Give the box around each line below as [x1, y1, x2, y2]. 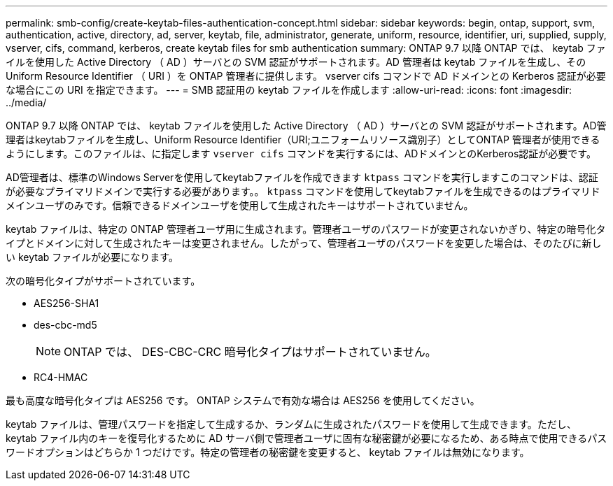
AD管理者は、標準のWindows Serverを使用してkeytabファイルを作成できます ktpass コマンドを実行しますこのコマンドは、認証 [6, 171, 598, 183]
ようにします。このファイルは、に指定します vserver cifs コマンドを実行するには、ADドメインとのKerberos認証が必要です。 [6, 148, 596, 159]
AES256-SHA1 [34, 297, 99, 309]
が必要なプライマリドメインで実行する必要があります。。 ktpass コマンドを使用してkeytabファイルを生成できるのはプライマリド [6, 185, 600, 197]
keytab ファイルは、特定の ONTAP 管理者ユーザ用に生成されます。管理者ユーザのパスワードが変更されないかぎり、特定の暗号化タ [6, 223, 606, 235]
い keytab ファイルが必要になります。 [6, 251, 178, 263]
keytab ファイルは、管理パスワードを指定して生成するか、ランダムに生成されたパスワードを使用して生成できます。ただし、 [6, 418, 577, 430]
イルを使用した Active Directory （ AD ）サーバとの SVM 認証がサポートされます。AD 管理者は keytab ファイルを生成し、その [6, 56, 586, 68]
